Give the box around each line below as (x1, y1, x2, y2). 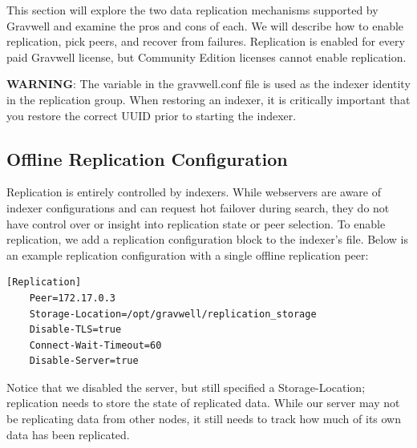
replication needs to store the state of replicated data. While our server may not (6, 394, 400, 411)
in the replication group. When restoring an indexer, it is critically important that (6, 91, 411, 107)
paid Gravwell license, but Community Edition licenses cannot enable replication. (6, 48, 407, 65)
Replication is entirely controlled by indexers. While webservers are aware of (6, 184, 382, 200)
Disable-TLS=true (29, 324, 122, 336)
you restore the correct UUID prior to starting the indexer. (6, 107, 297, 123)
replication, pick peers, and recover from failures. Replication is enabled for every (6, 33, 405, 50)
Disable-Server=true (29, 355, 139, 367)
